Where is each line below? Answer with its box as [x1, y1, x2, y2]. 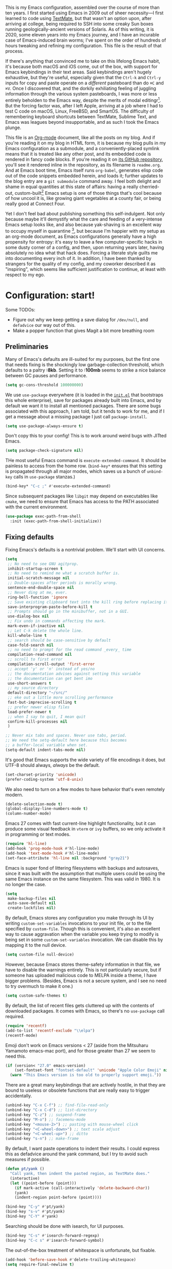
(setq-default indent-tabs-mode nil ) [5, 747, 86, 752]
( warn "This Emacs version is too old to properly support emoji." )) [10, 1073, 161, 1078]
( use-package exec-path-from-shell [5, 514, 81, 519]
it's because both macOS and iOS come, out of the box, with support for [5, 64, 158, 69]
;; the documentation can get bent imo [7, 676, 93, 681]
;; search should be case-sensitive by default [7, 637, 111, 643]
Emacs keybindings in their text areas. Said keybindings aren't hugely [5, 69, 152, 75]
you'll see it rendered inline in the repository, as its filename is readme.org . [5, 161, 161, 168]
